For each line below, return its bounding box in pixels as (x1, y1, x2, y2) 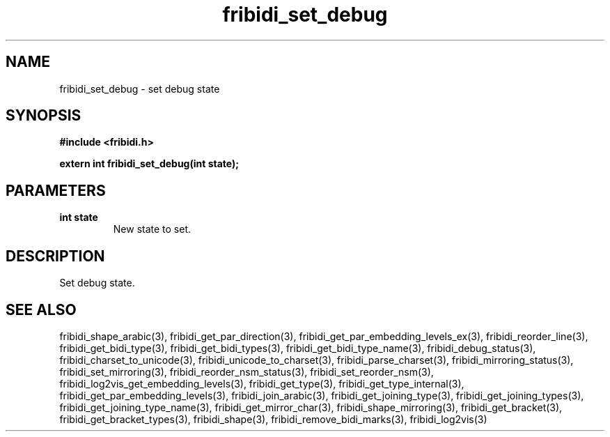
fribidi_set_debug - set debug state (59, 82, 220, 95)
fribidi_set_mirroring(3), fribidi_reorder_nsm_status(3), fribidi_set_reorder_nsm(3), (59, 365, 434, 378)
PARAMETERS (6, 181, 106, 199)
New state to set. (113, 223, 191, 236)
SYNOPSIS (6, 107, 81, 125)
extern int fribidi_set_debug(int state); (59, 158, 240, 170)
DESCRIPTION (6, 247, 105, 265)
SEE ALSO (6, 300, 77, 319)
